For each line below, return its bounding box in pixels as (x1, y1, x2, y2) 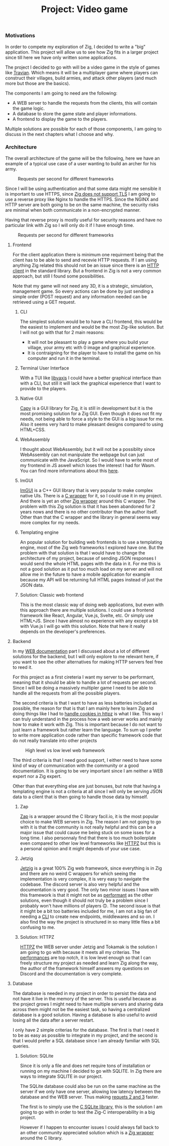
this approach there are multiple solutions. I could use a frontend (20, 607, 154, 613)
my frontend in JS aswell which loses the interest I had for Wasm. (20, 462, 156, 468)
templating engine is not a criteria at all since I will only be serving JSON (12, 788, 162, 794)
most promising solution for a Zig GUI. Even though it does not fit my (20, 410, 162, 417)
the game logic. (12, 105, 45, 111)
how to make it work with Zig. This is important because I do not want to (12, 721, 162, 727)
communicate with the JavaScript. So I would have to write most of (20, 456, 159, 463)
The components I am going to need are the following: (5, 90, 118, 96)
